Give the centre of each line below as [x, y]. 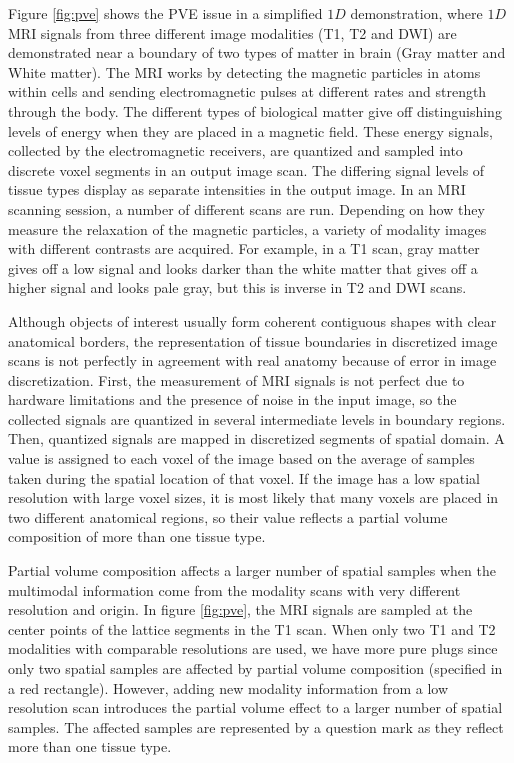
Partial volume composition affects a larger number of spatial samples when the [252, 570]
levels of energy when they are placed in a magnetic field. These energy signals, [250, 130]
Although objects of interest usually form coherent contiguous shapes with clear [252, 320]
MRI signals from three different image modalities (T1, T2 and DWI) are [232, 32]
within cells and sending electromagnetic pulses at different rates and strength [247, 91]
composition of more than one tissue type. [137, 536]
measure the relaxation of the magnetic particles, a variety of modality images [247, 228]
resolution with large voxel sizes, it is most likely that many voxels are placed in [253, 497]
